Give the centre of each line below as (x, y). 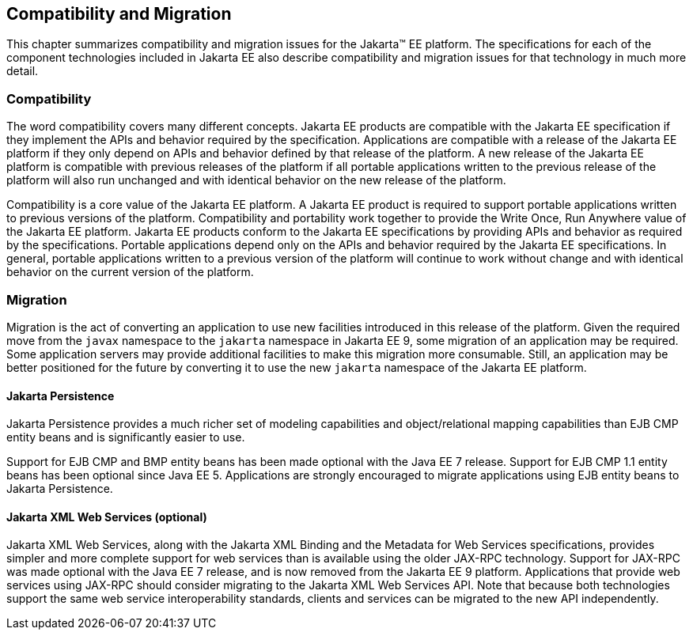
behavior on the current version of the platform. (130, 272)
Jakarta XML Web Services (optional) (107, 517)
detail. (23, 71)
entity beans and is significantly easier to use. (126, 437)
